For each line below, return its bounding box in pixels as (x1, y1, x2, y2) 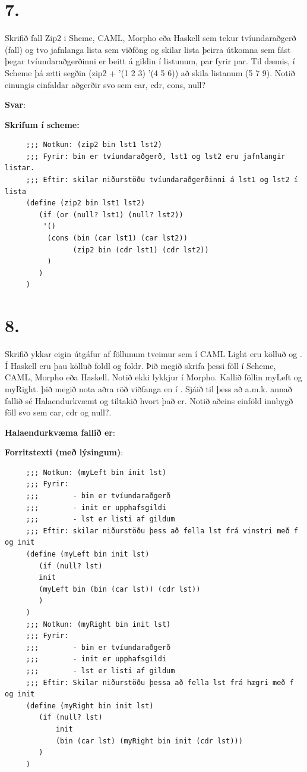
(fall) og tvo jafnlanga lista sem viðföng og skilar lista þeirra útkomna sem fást (5, 43, 291, 55)
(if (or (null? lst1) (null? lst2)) (39, 210, 183, 219)
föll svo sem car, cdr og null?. (5, 406, 112, 418)
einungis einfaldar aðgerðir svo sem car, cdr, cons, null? (5, 78, 206, 90)
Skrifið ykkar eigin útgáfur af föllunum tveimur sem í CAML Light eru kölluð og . (5, 348, 302, 360)
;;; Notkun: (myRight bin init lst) (26, 620, 171, 629)
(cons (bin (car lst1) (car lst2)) (47, 234, 188, 243)
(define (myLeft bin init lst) (26, 550, 150, 559)
